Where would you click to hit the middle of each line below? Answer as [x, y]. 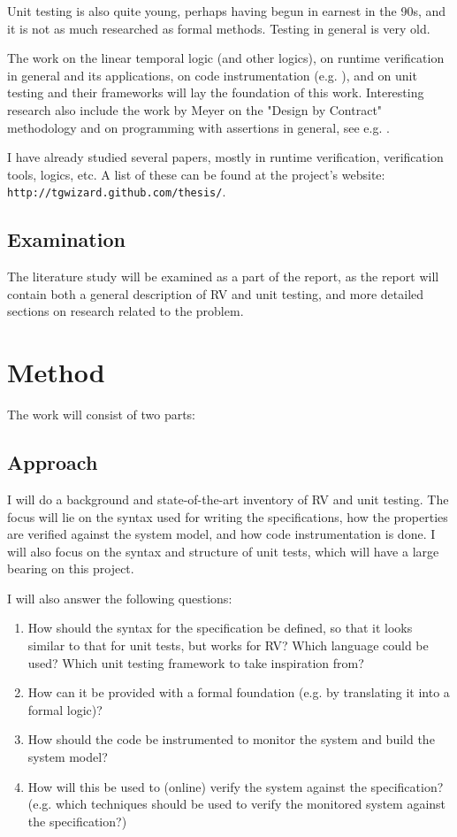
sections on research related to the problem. [126, 311]
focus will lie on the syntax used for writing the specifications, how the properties [228, 516]
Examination [66, 239]
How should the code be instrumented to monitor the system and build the [231, 739]
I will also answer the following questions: [120, 598]
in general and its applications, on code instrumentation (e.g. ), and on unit [212, 75]
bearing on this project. [71, 568]
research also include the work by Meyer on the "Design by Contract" [195, 109]
